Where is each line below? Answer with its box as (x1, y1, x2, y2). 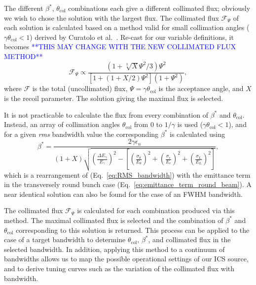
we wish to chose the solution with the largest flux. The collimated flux (4, 12, 219, 23)
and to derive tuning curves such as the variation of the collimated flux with (4, 263, 235, 273)
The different (4, 3, 43, 13)
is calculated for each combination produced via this (77, 205, 235, 216)
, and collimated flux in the (148, 234, 231, 245)
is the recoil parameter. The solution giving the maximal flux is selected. (4, 93, 223, 103)
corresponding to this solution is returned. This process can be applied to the (16, 224, 250, 235)
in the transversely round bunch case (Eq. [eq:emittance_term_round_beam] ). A (4, 179, 252, 190)
